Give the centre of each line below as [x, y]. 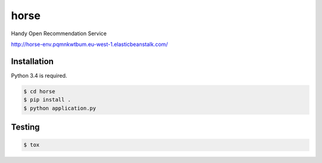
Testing [25, 127]
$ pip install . [47, 100]
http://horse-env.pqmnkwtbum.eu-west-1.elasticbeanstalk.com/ [89, 44]
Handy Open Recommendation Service [59, 33]
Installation [32, 61]
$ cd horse [39, 91]
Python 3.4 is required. [39, 75]
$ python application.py [60, 108]
